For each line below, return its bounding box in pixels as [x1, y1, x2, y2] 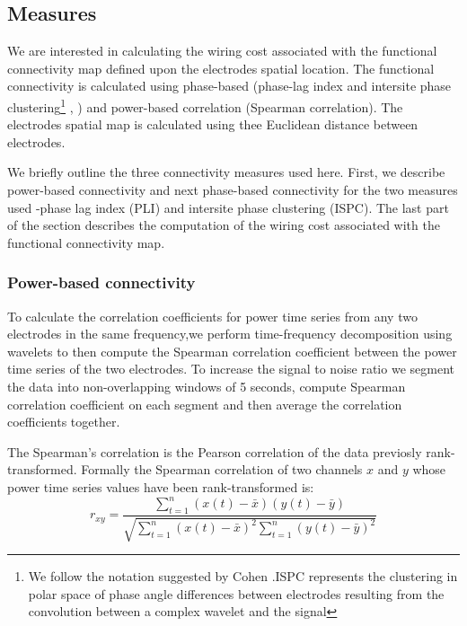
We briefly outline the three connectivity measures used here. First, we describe [7, 163, 445, 181]
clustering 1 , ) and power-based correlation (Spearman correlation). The [7, 94, 403, 116]
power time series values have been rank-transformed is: [7, 477, 314, 496]
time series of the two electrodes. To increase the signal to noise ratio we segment [7, 359, 454, 378]
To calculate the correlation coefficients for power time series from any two [7, 306, 418, 325]
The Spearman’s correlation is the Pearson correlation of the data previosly [7, 442, 422, 461]
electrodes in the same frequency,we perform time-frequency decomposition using [7, 324, 453, 343]
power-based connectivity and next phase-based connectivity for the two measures [7, 181, 458, 199]
